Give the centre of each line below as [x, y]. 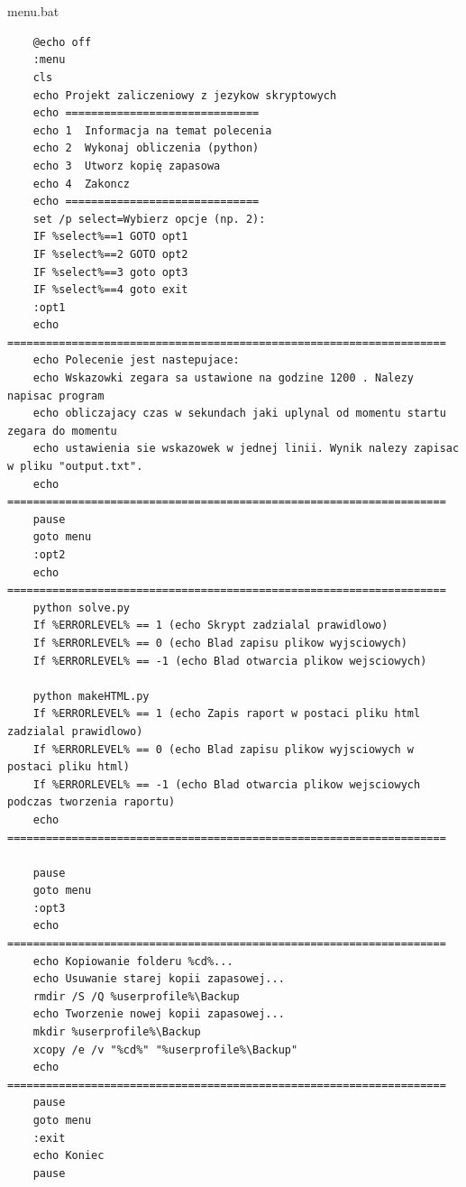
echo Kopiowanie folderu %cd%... [133, 961]
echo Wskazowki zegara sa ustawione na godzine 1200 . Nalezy [224, 378]
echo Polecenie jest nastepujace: [136, 360]
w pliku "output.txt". [75, 467]
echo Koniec [69, 1156]
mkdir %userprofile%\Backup [117, 1032]
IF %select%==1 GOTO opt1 [110, 237]
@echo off [62, 42]
